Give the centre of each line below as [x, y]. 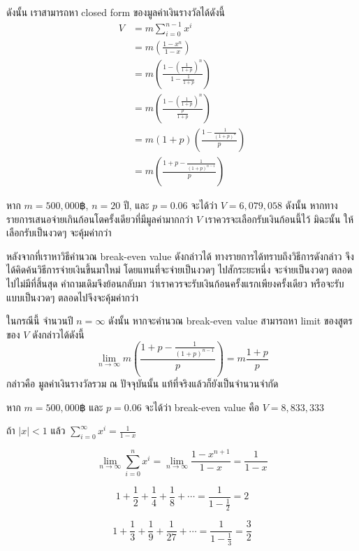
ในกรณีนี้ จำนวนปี [40, 321]
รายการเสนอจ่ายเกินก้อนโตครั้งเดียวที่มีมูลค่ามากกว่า [100, 219]
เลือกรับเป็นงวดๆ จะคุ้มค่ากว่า [59, 232]
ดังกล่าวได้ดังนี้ [58, 334]
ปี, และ [136, 205]
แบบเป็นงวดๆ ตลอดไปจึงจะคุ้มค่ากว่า [72, 297]
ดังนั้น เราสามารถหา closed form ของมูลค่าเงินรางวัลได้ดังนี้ [116, 12]
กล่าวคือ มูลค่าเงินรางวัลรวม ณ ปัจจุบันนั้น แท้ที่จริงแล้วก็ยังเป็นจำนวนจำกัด [142, 384]
